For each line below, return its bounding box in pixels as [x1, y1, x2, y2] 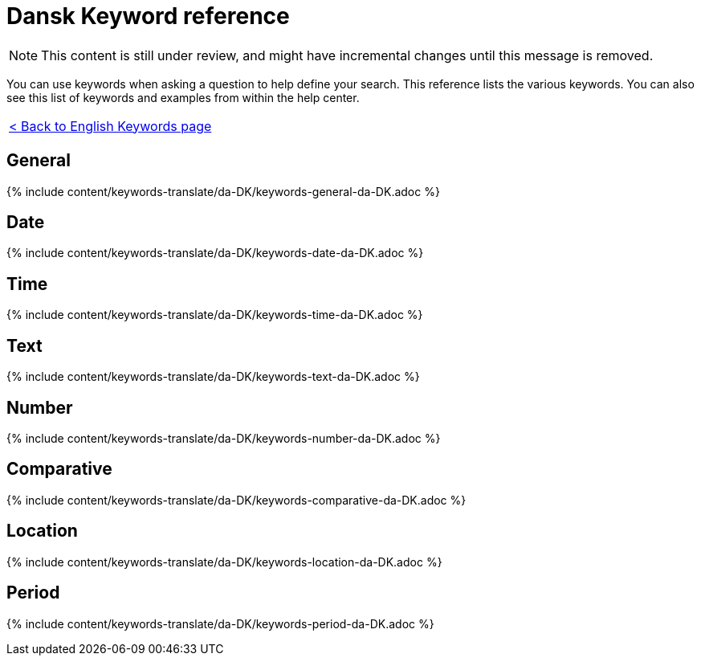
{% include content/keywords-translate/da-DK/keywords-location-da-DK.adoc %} [6, 554, 442, 569]
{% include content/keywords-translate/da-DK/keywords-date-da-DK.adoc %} [6, 246, 424, 260]
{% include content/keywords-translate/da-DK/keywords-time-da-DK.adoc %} [6, 308, 423, 322]
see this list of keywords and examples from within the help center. [6, 90, 360, 104]
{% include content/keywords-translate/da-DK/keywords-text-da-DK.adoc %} [6, 370, 420, 384]
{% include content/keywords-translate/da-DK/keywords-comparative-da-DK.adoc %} [6, 492, 467, 507]
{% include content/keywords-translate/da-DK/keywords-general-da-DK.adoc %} [6, 184, 440, 198]
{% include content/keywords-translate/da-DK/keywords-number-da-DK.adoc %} [6, 431, 441, 445]
